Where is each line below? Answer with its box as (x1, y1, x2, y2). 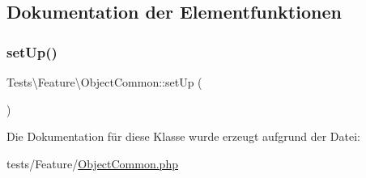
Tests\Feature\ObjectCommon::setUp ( (6, 74, 202, 90)
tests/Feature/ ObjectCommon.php (6, 155, 178, 172)
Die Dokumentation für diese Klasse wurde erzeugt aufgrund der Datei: (6, 128, 360, 145)
